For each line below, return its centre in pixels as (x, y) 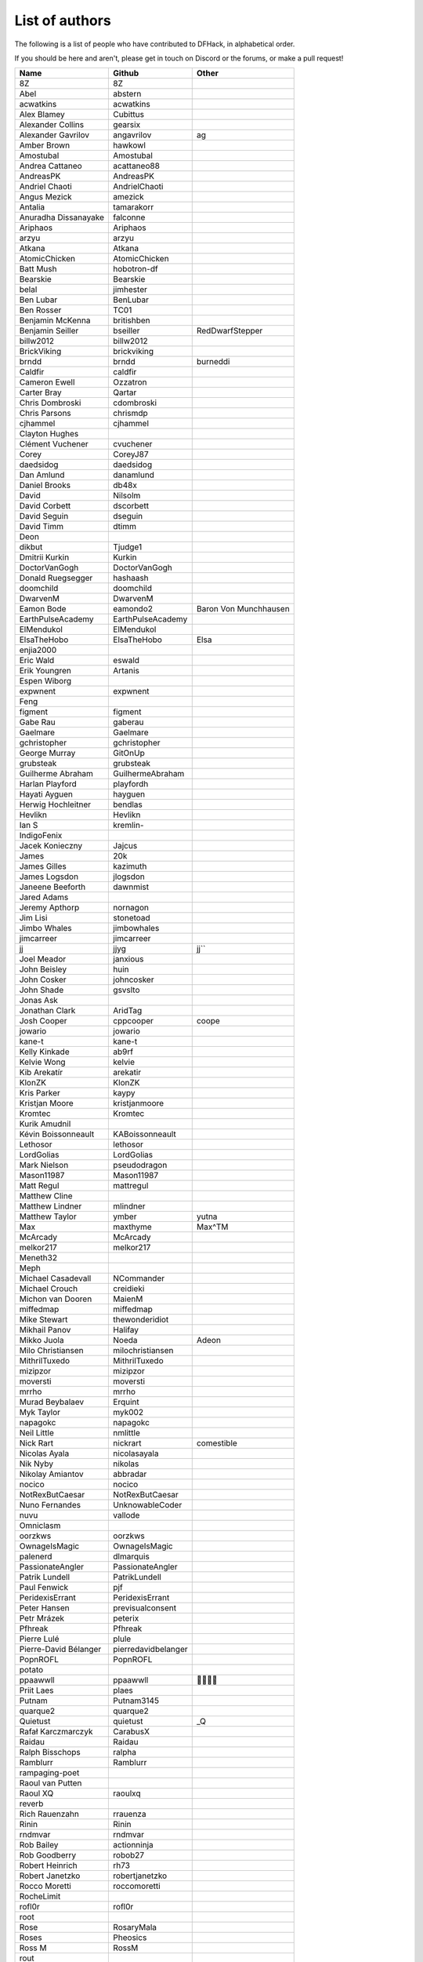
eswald (127, 661)
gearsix (127, 125)
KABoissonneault (145, 1134)
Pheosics (130, 1938)
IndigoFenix (41, 836)
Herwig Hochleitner (55, 804)
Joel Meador (43, 959)
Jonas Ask (39, 1001)
